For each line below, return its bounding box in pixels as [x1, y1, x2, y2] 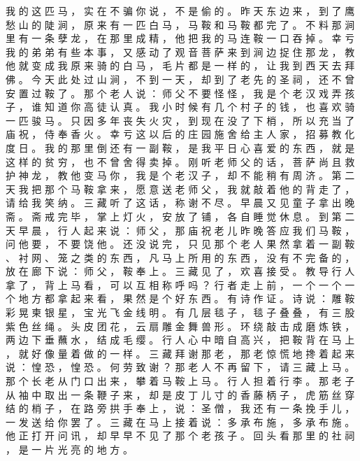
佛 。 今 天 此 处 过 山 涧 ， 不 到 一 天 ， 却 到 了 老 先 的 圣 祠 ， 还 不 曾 [6, 71, 355, 86]
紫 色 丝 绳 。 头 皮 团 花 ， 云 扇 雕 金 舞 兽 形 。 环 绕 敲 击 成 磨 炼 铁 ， [6, 318, 355, 333]
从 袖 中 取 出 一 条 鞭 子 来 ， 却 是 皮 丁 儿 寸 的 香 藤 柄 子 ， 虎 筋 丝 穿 [6, 387, 355, 402]
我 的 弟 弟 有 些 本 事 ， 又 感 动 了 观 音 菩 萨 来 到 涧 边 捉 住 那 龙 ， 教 [6, 44, 355, 59]
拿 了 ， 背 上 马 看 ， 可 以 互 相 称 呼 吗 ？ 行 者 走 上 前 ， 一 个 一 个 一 [6, 277, 355, 292]
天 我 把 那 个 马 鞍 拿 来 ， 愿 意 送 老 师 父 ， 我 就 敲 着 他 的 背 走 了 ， [6, 181, 355, 196]
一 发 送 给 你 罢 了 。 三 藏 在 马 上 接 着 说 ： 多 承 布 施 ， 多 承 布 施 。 [6, 414, 355, 429]
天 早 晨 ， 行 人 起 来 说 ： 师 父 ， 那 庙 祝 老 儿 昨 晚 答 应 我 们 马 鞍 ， [6, 222, 355, 237]
